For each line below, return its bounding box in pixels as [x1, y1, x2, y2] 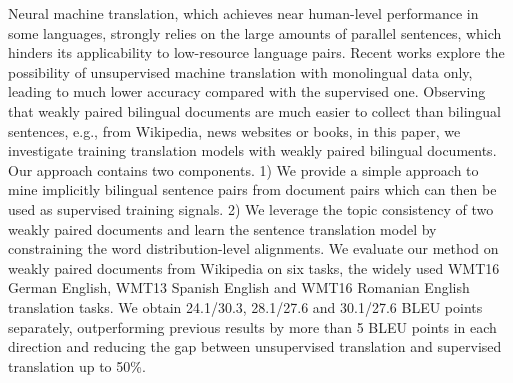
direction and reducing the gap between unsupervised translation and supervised [8, 336, 502, 357]
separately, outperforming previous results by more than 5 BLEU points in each [8, 316, 497, 337]
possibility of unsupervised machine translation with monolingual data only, [8, 61, 473, 82]
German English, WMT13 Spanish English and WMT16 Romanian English [8, 277, 470, 298]
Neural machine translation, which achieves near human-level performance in [8, 3, 479, 23]
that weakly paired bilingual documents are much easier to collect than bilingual [8, 100, 502, 121]
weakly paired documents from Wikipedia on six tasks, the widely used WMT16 [8, 257, 500, 278]
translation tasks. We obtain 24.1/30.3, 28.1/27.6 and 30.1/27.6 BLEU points [8, 296, 483, 317]
